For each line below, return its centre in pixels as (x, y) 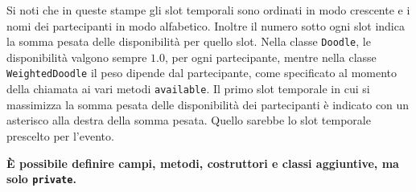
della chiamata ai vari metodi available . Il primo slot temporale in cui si (188, 89)
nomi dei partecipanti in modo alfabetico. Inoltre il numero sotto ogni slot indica (206, 25)
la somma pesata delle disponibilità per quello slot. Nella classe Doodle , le (189, 41)
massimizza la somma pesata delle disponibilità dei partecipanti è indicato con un (208, 104)
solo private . (41, 179)
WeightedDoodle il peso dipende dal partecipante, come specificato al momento (202, 73)
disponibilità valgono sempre (77, 57)
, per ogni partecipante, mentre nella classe (271, 57)
